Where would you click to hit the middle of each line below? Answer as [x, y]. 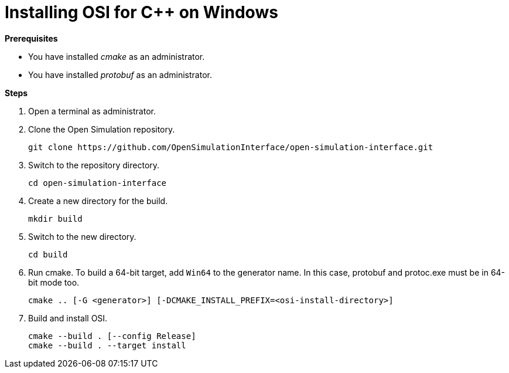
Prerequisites [31, 38]
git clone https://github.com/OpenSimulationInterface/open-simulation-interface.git [231, 147]
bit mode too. [54, 282]
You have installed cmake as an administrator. [117, 56]
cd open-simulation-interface [98, 183]
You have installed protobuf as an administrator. [120, 74]
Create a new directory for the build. [98, 201]
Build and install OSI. [68, 318]
